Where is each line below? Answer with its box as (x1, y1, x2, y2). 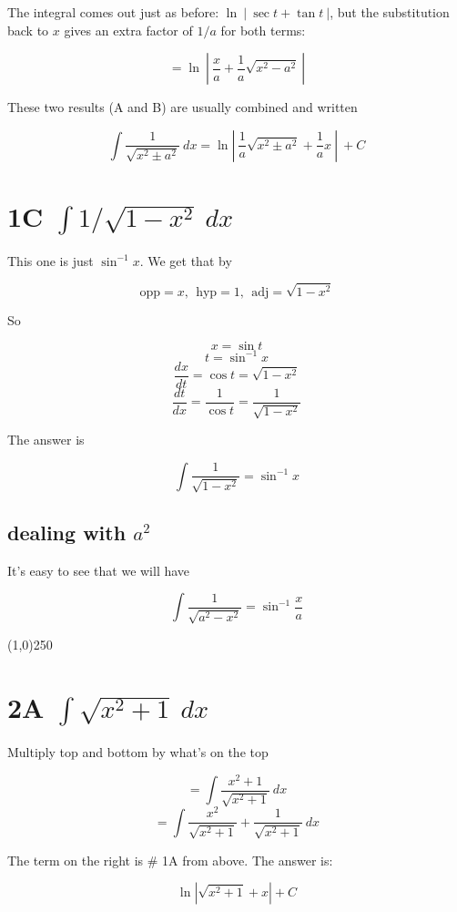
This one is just (7, 251, 94, 270)
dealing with (7, 518, 127, 547)
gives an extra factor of (64, 20, 193, 39)
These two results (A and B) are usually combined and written (7, 97, 358, 117)
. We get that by (139, 251, 232, 270)
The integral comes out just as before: (7, 3, 219, 21)
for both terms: (220, 20, 306, 39)
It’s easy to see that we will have (7, 560, 190, 579)
